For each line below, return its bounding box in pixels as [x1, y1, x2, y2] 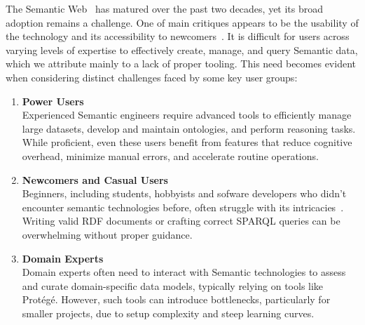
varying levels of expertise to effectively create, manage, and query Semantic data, [6, 42, 358, 57]
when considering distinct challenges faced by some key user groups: [6, 69, 298, 84]
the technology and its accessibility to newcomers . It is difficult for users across [6, 29, 350, 44]
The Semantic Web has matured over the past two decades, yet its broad [6, 1, 324, 15]
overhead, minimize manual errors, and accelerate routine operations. [22, 148, 319, 163]
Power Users [22, 93, 84, 108]
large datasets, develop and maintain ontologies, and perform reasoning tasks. [22, 121, 356, 135]
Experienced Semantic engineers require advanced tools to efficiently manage [22, 107, 352, 122]
